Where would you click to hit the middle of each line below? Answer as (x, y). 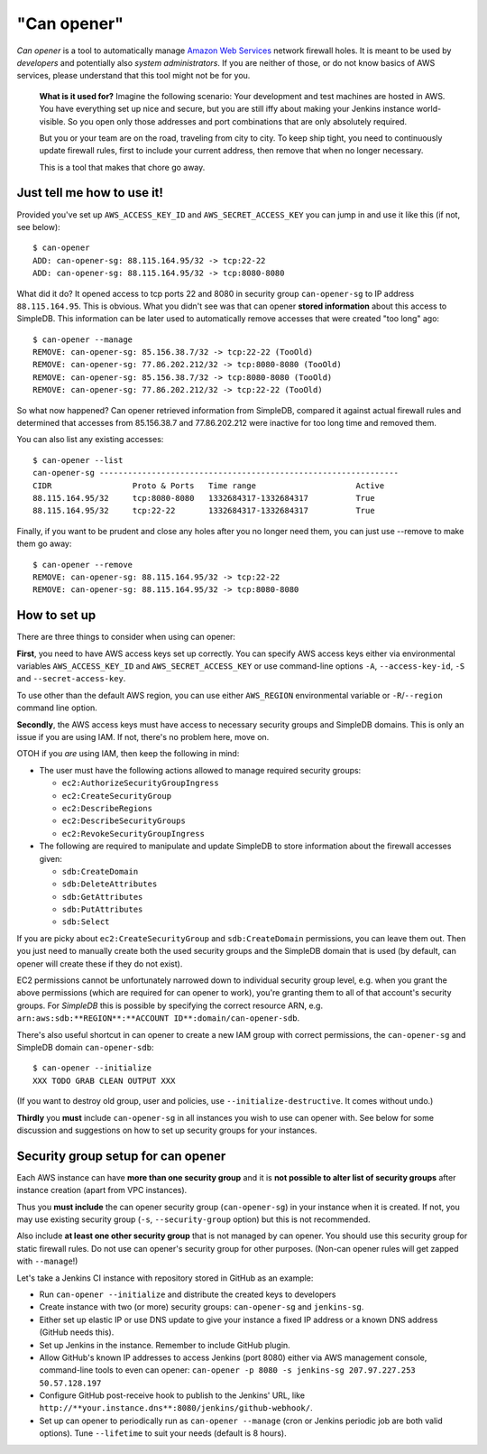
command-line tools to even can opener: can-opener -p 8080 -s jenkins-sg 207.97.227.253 (228, 1370)
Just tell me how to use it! (90, 193)
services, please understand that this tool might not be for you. (133, 76)
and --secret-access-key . (71, 679)
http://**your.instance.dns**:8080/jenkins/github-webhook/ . (176, 1408)
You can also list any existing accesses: (90, 440)
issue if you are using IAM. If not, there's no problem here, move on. (143, 736)
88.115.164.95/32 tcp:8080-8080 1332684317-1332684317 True (204, 498)
